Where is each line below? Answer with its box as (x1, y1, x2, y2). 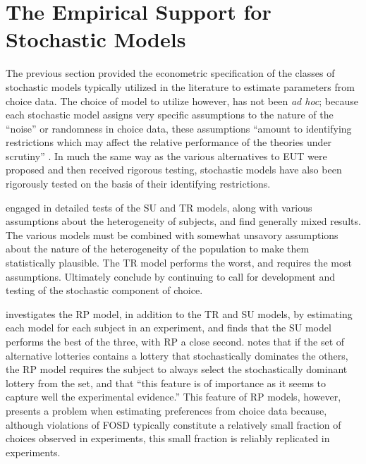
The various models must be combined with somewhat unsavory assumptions (6, 227, 338, 242)
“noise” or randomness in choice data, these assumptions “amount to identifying (6, 121, 352, 135)
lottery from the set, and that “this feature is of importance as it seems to (6, 375, 327, 390)
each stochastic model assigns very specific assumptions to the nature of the (6, 107, 334, 122)
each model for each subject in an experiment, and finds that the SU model (6, 320, 331, 335)
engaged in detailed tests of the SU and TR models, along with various (6, 200, 312, 214)
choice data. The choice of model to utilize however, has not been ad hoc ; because (6, 93, 358, 108)
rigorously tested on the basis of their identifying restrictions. (6, 176, 271, 191)
